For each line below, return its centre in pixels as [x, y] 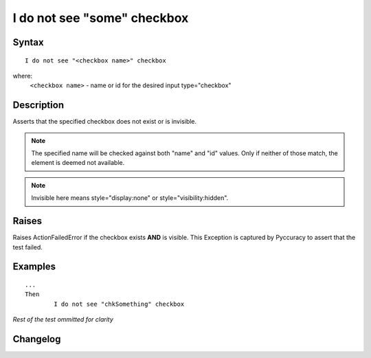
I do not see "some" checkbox [101, 18]
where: [23, 76]
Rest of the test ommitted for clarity [63, 320]
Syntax [28, 42]
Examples [34, 267]
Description [38, 105]
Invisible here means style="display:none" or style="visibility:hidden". [130, 198]
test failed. [27, 247]
